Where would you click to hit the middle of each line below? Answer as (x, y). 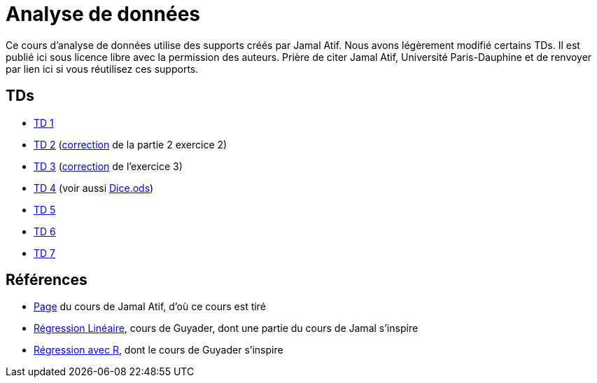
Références (47, 280)
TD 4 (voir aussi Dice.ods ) (94, 188)
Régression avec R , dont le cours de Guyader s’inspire (159, 350)
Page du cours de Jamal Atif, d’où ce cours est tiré (150, 307)
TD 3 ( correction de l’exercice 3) (108, 166)
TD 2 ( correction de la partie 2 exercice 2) (131, 144)
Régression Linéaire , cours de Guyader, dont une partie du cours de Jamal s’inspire (226, 328)
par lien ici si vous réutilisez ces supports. (102, 69)
